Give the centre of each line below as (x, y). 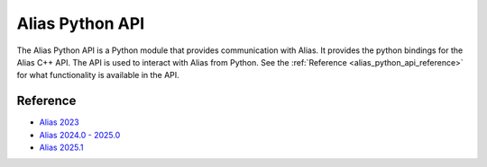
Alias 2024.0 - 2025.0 (80, 135)
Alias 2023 (60, 122)
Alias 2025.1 (61, 147)
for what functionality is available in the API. (98, 75)
